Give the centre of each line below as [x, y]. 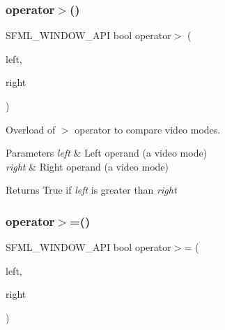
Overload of [31, 129]
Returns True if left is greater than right [91, 190]
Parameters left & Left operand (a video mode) [107, 153]
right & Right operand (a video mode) [87, 166]
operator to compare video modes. [148, 129]
